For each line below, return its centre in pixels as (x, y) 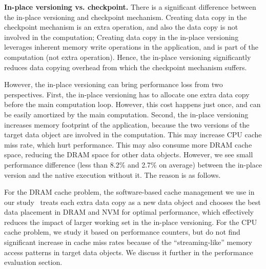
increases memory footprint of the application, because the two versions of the (127, 124)
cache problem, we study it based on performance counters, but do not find (122, 232)
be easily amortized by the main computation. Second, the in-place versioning (126, 114)
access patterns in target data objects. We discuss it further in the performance (129, 252)
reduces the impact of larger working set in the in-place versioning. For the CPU (131, 222)
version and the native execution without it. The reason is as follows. (112, 174)
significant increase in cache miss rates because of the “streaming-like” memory (128, 242)
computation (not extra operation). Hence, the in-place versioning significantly (128, 57)
